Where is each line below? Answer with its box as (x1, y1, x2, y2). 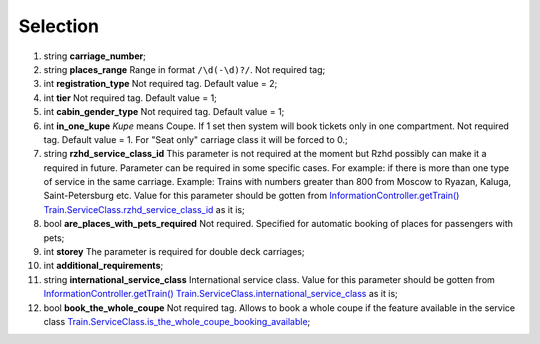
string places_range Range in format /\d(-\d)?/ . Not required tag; (43, 63, 326, 75)
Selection (18, 15, 100, 37)
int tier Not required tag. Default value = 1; (43, 91, 217, 104)
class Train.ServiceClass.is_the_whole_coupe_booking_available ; (43, 315, 311, 327)
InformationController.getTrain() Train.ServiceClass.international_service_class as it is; (43, 288, 399, 300)
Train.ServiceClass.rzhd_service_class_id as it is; (43, 203, 245, 215)
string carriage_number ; (43, 50, 147, 62)
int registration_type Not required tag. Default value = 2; (43, 78, 278, 90)
